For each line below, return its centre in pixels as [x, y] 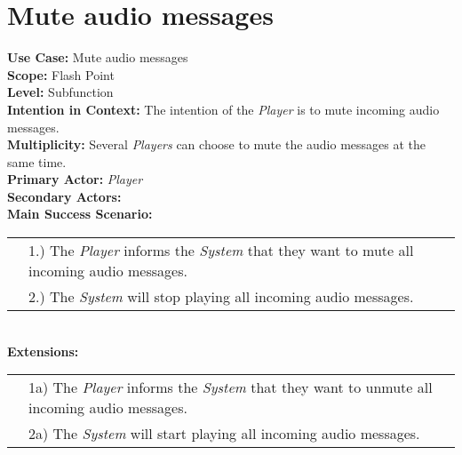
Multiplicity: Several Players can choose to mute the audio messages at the [217, 144]
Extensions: [43, 351]
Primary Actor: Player [75, 179]
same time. [37, 161]
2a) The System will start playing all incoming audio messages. [224, 434]
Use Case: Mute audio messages [98, 57]
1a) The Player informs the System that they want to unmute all [231, 387]
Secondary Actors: [64, 196]
